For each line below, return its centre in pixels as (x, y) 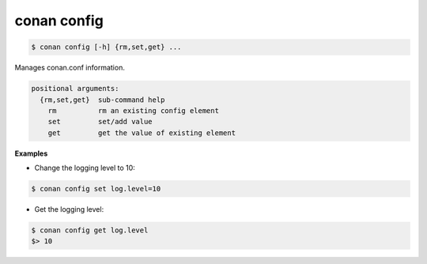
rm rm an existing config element (133, 110)
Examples (31, 153)
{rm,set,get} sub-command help (102, 100)
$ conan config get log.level (90, 230)
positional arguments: (75, 89)
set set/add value (100, 122)
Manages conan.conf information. (70, 68)
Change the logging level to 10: (85, 168)
